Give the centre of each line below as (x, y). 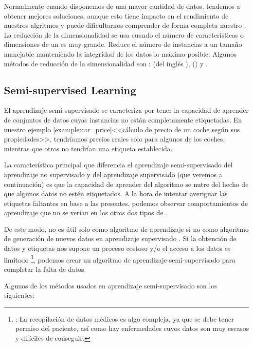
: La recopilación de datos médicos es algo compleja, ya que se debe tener (125, 318)
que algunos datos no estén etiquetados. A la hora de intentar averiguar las (116, 193)
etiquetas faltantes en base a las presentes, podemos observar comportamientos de (126, 203)
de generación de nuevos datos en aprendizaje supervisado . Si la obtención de (120, 238)
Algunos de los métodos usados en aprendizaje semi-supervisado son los (110, 285)
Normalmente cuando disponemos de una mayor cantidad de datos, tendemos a (122, 6)
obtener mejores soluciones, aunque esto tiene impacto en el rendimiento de (116, 15)
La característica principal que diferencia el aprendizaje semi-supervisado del (118, 165)
